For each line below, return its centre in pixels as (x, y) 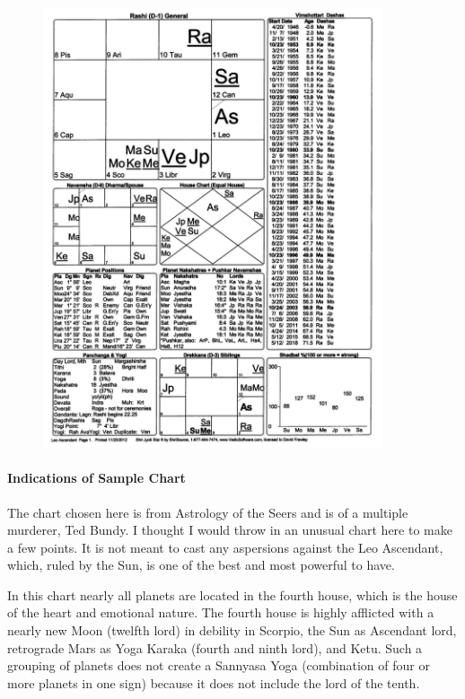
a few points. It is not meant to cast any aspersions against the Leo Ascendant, (225, 547)
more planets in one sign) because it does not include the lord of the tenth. (214, 682)
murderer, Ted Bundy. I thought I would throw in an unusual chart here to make (230, 530)
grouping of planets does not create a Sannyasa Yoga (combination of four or (219, 665)
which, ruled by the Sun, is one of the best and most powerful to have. (201, 565)
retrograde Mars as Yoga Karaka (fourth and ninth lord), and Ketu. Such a (215, 647)
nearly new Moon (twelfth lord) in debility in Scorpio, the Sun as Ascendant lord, (232, 630)
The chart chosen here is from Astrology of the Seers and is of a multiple (208, 512)
